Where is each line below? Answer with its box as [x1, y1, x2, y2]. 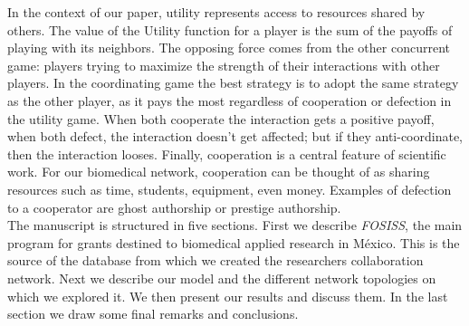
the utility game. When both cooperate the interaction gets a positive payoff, [7, 109, 435, 128]
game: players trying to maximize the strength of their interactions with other [7, 55, 440, 74]
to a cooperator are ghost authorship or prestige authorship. [7, 197, 341, 216]
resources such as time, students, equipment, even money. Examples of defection [7, 179, 452, 198]
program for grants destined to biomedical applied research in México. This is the [7, 233, 460, 252]
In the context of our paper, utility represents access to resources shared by [7, 3, 426, 21]
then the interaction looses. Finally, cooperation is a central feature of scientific [7, 144, 446, 163]
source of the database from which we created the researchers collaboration [7, 251, 424, 270]
